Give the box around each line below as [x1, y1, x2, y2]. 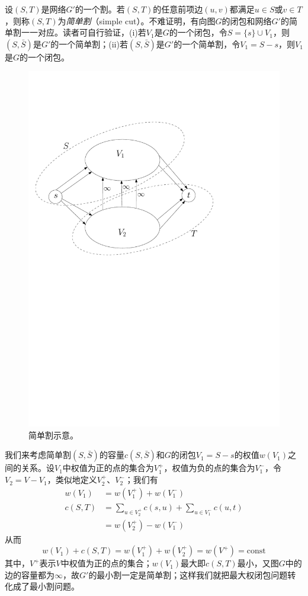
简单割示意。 [28, 428, 78, 441]
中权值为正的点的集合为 [62, 462, 154, 474]
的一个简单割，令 [174, 37, 240, 50]
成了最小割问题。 [12, 580, 79, 592]
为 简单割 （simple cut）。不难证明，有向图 [57, 14, 216, 27]
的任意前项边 [153, 3, 203, 15]
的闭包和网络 [222, 14, 272, 27]
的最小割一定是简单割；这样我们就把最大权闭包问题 [88, 568, 288, 581]
